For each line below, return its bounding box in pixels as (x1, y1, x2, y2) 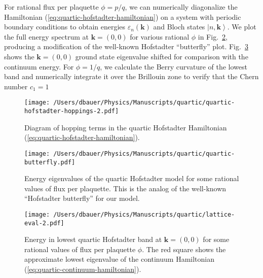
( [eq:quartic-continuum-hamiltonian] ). (24, 264, 141, 274)
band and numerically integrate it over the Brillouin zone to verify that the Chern (4, 71, 259, 82)
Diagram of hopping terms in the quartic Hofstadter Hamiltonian (24, 122, 227, 132)
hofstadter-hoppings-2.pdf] (24, 108, 119, 115)
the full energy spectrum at (4, 31, 89, 42)
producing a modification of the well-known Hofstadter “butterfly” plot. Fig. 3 (4, 41, 248, 52)
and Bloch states (153, 21, 205, 32)
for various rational (130, 31, 190, 42)
